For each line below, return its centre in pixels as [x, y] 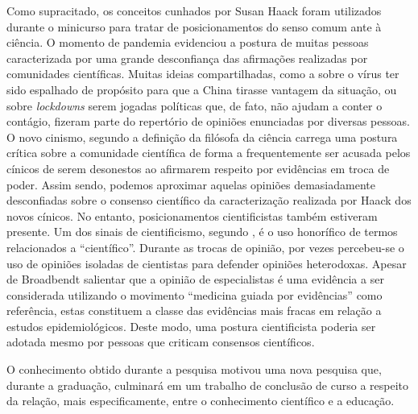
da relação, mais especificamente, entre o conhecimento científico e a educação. [201, 401]
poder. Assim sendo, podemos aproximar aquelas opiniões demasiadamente [191, 184]
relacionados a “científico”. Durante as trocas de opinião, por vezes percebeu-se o [205, 247]
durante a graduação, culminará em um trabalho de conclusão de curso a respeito [208, 385]
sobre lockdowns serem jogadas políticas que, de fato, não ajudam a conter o [195, 105]
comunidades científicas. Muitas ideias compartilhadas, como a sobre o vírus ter [203, 74]
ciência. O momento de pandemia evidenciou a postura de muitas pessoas [188, 42]
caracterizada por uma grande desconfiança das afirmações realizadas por [187, 58]
